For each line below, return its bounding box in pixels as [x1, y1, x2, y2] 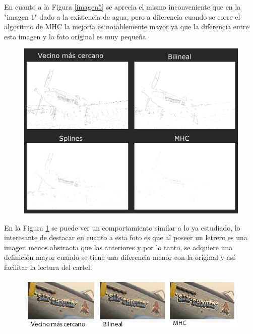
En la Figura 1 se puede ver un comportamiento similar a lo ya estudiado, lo [4, 222, 240, 233]
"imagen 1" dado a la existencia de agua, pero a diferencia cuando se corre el [4, 11, 240, 22]
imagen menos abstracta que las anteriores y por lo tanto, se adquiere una [4, 242, 233, 252]
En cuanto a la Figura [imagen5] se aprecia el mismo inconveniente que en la [4, 2, 241, 12]
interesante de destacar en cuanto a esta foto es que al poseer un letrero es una [4, 232, 247, 243]
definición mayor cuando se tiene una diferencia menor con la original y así [4, 252, 235, 262]
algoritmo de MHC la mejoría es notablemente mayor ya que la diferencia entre [4, 21, 249, 32]
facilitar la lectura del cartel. [4, 262, 92, 272]
